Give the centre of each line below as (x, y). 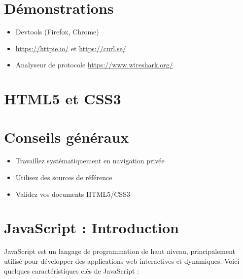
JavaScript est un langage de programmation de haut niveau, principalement (120, 251)
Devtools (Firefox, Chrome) (57, 32)
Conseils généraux (67, 137)
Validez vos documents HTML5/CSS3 (73, 194)
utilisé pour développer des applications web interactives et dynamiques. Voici (122, 261)
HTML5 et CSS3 (63, 99)
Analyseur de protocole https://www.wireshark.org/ (94, 65)
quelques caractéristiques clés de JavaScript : (71, 270)
